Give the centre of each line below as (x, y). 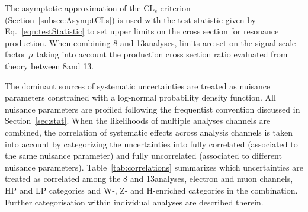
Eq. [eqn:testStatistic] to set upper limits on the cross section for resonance (142, 31)
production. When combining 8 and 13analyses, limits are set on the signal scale (150, 42)
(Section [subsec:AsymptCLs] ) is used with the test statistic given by (130, 19)
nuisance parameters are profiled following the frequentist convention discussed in (153, 109)
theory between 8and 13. (49, 65)
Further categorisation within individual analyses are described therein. (134, 202)
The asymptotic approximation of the (73, 8)
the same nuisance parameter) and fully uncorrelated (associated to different (143, 155)
